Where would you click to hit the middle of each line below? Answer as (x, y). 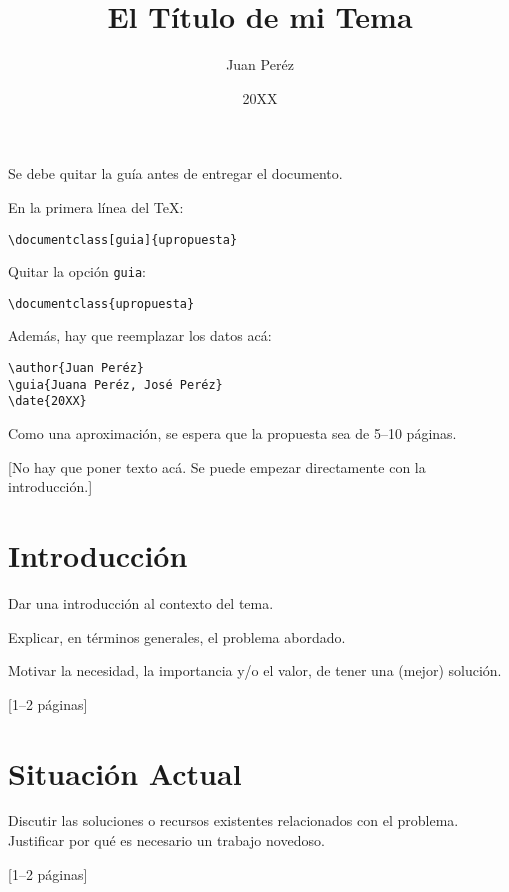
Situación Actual (125, 772)
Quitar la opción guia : (77, 271)
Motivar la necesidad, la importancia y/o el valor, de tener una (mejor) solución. (255, 670)
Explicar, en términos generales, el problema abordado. (177, 636)
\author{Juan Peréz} (76, 368)
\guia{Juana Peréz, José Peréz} (115, 384)
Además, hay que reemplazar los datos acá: (140, 335)
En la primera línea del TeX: (96, 206)
